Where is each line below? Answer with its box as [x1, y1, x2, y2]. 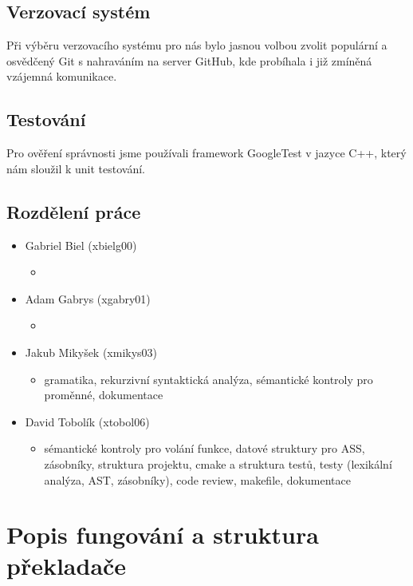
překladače [6, 549, 127, 582]
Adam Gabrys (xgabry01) [25, 290, 151, 307]
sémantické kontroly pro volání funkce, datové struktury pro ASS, [44, 440, 365, 457]
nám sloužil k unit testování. [6, 160, 145, 176]
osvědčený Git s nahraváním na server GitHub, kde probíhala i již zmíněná [6, 52, 372, 69]
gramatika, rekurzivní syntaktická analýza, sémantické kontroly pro [44, 370, 373, 387]
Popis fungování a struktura [6, 518, 319, 551]
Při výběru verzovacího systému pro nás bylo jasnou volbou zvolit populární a [6, 37, 387, 53]
